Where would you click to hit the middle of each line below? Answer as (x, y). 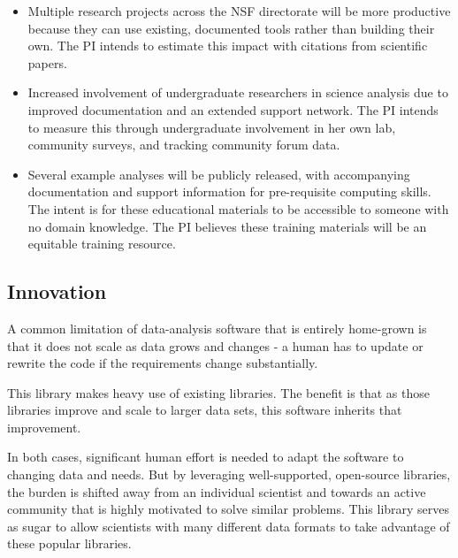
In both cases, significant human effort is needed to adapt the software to (206, 457)
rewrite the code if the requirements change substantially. (163, 363)
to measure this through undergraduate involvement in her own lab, (212, 127)
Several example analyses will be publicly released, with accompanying (219, 174)
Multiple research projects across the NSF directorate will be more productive (239, 11)
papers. (47, 62)
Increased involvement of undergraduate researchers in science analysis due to (238, 92)
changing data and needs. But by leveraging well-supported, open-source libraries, (229, 474)
